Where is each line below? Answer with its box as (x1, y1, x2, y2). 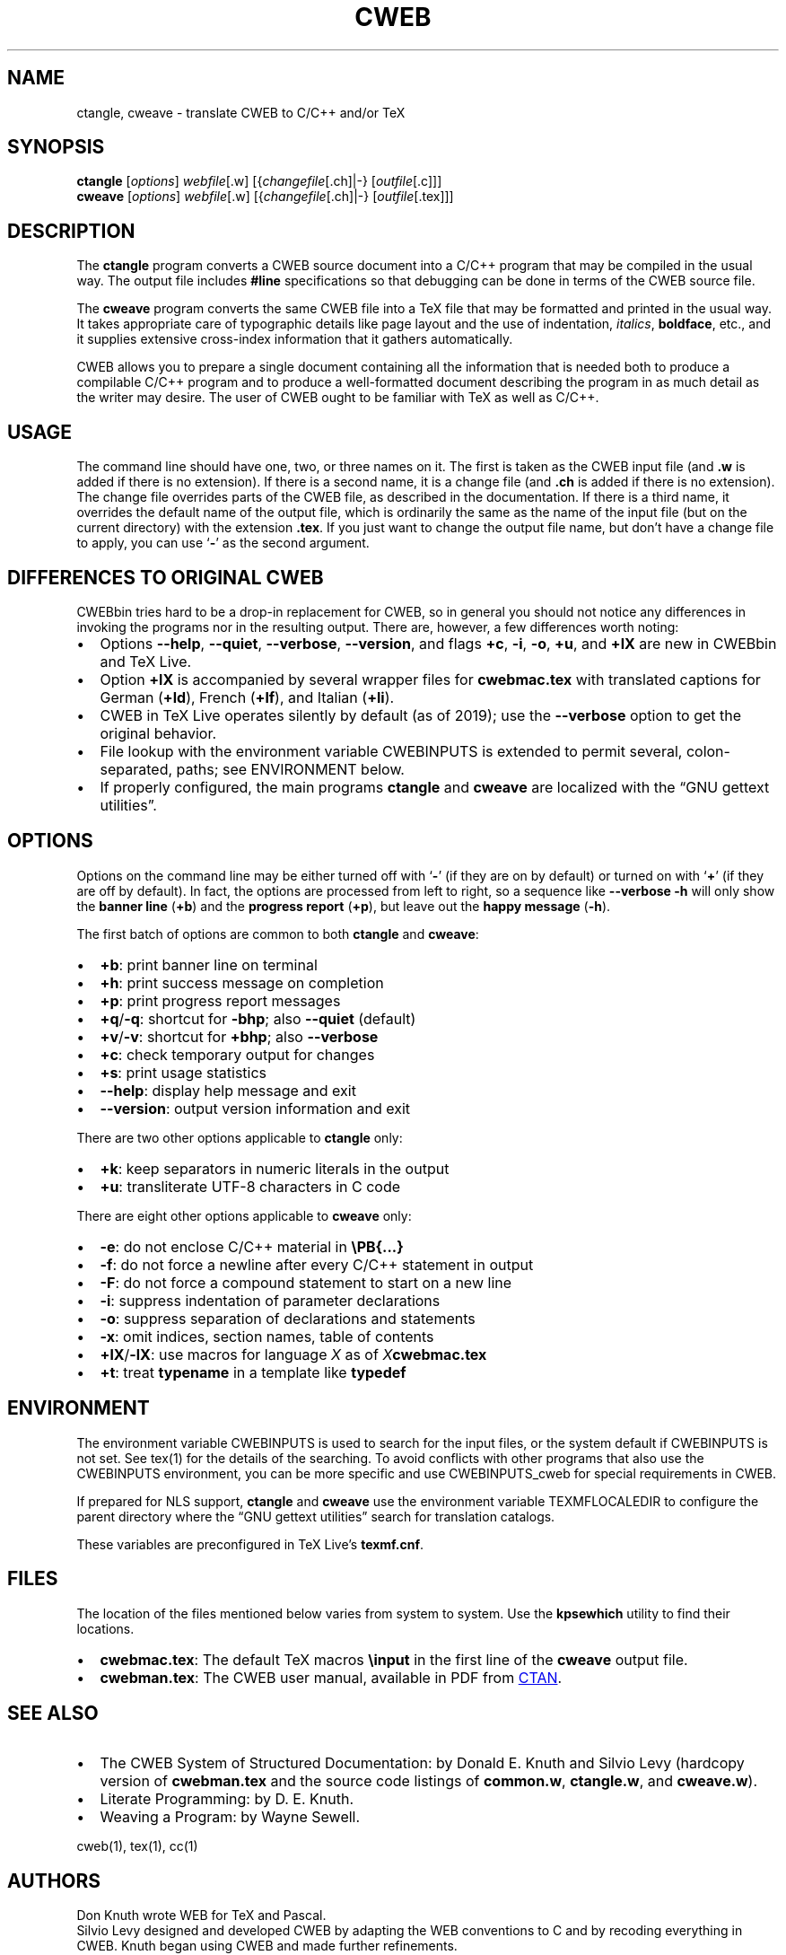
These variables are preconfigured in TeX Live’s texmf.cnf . (76, 1536, 424, 1552)
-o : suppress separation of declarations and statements (100, 1309, 476, 1328)
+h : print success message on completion (100, 973, 384, 992)
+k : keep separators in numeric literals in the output (100, 1159, 450, 1178)
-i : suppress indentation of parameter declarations (100, 1291, 441, 1310)
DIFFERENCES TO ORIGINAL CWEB (7, 565, 324, 589)
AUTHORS (7, 1869, 101, 1892)
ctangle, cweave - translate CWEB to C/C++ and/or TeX (76, 104, 406, 120)
